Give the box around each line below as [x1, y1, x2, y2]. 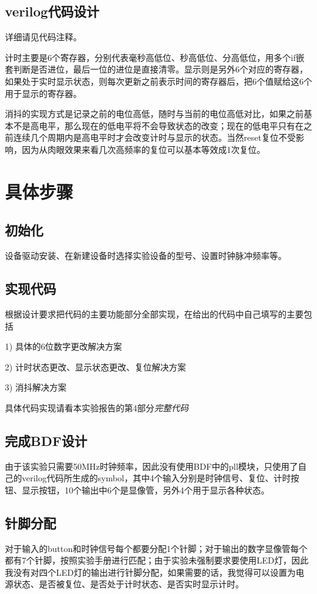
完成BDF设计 [5, 431, 87, 450]
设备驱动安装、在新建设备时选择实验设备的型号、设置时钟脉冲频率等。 [5, 249, 287, 262]
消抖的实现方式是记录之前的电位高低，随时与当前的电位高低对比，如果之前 [5, 107, 304, 120]
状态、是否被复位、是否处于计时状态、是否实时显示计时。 [13, 578, 244, 590]
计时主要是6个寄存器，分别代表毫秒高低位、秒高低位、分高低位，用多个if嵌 [5, 51, 305, 63]
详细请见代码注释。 [5, 30, 82, 43]
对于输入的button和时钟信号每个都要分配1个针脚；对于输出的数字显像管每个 [5, 542, 308, 554]
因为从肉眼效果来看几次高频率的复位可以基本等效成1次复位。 [21, 143, 265, 155]
